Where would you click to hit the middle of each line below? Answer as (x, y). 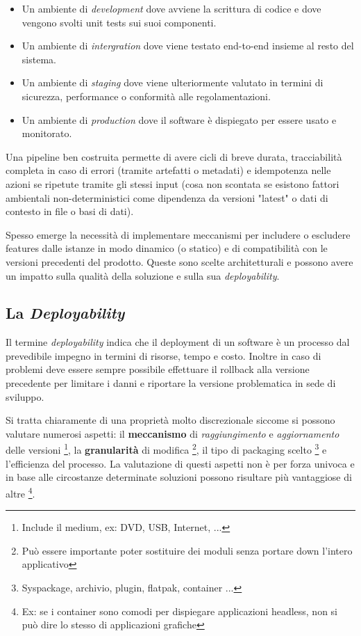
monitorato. (47, 133)
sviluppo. (25, 396)
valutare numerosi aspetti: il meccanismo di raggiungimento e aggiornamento (173, 433)
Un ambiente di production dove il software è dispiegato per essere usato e (179, 119)
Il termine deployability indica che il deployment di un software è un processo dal (178, 342)
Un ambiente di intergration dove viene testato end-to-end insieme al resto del (188, 46)
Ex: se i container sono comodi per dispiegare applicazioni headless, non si (180, 611)
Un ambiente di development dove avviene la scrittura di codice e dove (171, 8)
